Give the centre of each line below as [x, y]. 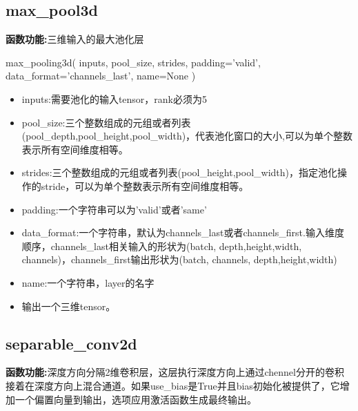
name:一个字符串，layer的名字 [88, 282]
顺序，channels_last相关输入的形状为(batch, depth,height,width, [162, 246]
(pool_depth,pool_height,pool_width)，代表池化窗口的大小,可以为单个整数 [187, 136]
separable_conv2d [71, 343]
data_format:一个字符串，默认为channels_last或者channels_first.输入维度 [183, 232]
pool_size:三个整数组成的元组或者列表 [106, 122]
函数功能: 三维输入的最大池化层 [75, 39]
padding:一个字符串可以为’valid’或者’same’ [114, 209]
